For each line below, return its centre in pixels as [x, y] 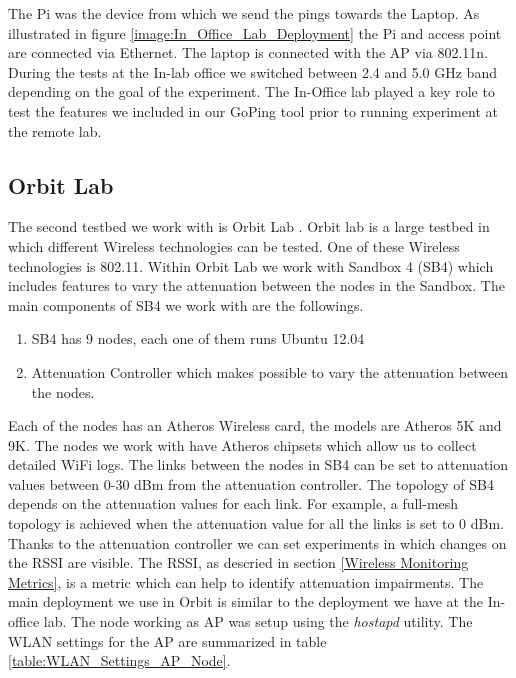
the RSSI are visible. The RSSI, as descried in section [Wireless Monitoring [238, 562]
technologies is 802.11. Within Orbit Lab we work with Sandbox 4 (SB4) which [251, 265]
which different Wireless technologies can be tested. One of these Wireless [234, 245]
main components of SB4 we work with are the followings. [186, 304]
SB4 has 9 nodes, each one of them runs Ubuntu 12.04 [198, 338]
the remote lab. [55, 130]
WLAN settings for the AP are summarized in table [167, 640]
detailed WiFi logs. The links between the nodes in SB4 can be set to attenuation [258, 464]
